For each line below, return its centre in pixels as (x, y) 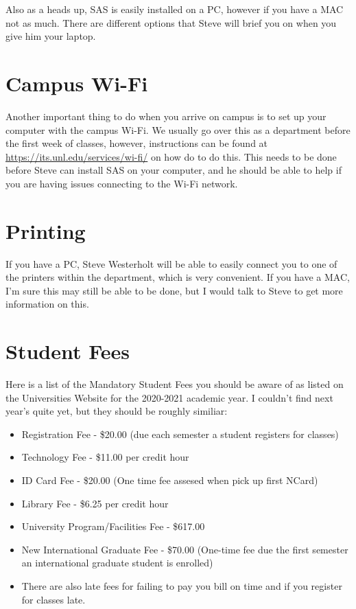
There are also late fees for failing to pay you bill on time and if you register (182, 586)
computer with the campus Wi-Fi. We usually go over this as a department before (178, 129)
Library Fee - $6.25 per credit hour (95, 503)
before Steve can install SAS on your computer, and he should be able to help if (174, 170)
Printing (46, 230)
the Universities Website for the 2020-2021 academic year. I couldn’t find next (169, 397)
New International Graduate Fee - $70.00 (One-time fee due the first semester (185, 549)
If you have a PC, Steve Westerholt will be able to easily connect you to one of (171, 263)
